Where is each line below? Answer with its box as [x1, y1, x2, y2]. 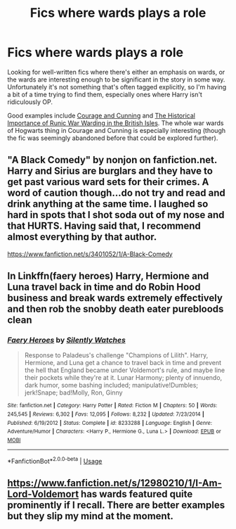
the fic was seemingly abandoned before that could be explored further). [7, 134, 218, 142]
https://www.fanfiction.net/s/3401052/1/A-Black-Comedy [7, 250, 173, 258]
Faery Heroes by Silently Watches [7, 336, 126, 345]
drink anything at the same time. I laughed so [7, 198, 209, 210]
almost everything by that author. [7, 231, 157, 243]
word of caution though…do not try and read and [7, 187, 226, 199]
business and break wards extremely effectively [7, 292, 223, 304]
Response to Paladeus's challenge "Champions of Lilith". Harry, [24, 351, 209, 359]
